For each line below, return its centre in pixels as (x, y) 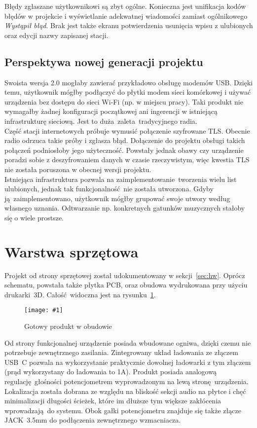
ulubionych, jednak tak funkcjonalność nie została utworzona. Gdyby (109, 189)
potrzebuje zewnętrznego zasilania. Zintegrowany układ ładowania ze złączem (121, 352)
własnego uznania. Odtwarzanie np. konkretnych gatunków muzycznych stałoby (125, 208)
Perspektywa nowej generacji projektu (104, 61)
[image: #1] (44, 310)
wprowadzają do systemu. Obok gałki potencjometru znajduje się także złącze (123, 410)
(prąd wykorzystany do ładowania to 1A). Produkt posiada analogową (110, 372)
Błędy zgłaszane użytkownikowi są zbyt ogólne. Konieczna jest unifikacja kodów (125, 6)
